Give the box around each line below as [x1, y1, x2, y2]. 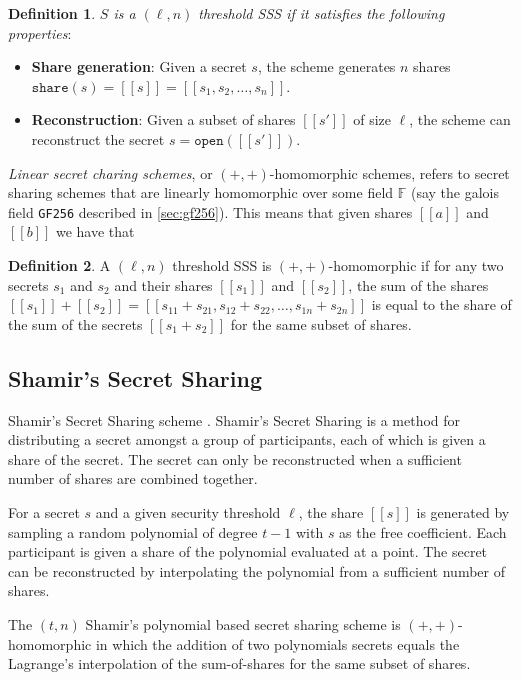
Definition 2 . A [8, 255, 111, 275]
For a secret [8, 501, 80, 522]
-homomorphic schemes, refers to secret [269, 162, 510, 183]
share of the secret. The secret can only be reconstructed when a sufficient [8, 448, 462, 469]
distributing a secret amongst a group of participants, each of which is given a [8, 429, 486, 450]
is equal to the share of [371, 294, 512, 315]
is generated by [416, 501, 510, 522]
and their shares [114, 274, 213, 295]
